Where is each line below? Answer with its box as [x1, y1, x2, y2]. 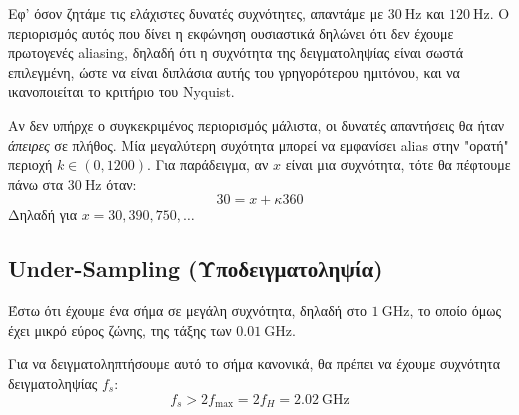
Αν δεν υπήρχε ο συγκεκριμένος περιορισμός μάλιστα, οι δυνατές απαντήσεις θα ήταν [8, 114, 505, 135]
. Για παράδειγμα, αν [147, 154, 269, 175]
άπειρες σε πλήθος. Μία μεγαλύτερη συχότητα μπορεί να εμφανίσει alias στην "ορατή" [8, 134, 509, 155]
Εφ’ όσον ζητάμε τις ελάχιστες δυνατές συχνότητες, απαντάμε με [8, 3, 384, 23]
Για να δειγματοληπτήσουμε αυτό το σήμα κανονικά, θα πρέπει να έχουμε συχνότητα [8, 353, 501, 374]
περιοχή [8, 154, 53, 175]
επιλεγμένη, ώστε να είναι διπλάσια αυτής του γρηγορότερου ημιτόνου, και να [8, 61, 460, 82]
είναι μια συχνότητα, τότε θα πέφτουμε [285, 154, 511, 175]
